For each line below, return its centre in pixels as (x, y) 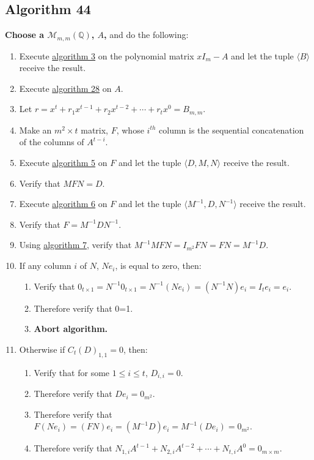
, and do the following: (146, 35)
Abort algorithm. (71, 329)
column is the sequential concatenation (232, 130)
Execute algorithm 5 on (63, 163)
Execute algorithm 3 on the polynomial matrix (107, 55)
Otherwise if (42, 349)
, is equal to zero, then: (158, 266)
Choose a (25, 35)
